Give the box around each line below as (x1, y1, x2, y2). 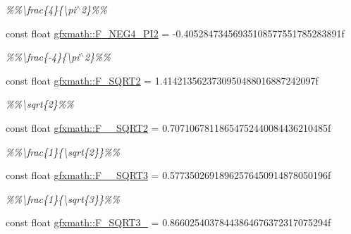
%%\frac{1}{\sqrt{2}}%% (6, 144, 120, 159)
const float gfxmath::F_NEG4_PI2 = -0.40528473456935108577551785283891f (6, 25, 345, 40)
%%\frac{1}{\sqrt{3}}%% (6, 191, 120, 206)
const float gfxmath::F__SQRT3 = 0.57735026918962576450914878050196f (6, 168, 331, 183)
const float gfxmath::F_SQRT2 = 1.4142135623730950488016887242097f (6, 73, 319, 87)
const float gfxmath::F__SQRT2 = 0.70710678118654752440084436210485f (6, 120, 331, 135)
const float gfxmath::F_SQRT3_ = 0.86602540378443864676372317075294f (6, 215, 331, 230)
